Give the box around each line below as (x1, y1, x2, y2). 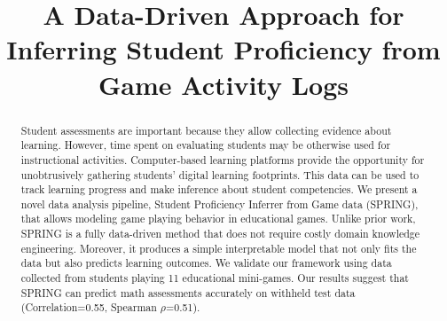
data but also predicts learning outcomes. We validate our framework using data (20, 255, 392, 270)
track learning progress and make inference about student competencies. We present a (20, 182, 418, 197)
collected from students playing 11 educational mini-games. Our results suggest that (20, 270, 409, 286)
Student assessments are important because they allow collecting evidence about (20, 122, 392, 137)
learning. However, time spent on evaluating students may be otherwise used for (20, 137, 391, 153)
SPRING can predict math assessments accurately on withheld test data (20, 285, 356, 300)
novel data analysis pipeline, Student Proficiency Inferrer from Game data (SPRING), (20, 196, 419, 211)
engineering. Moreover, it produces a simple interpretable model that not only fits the (20, 240, 417, 255)
